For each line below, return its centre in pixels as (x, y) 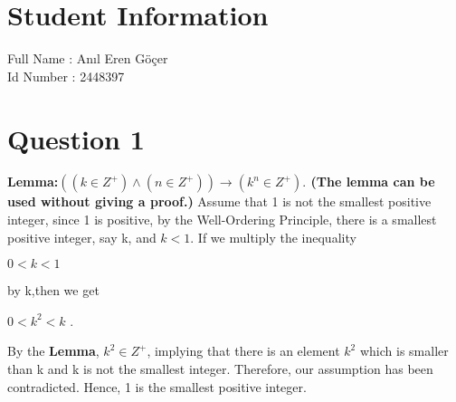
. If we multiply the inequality (273, 237)
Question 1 (76, 138)
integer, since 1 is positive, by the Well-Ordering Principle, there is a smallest (222, 220)
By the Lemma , (53, 351)
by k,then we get (53, 290)
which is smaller (404, 351)
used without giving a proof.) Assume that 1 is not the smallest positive (219, 201)
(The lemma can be (373, 182)
